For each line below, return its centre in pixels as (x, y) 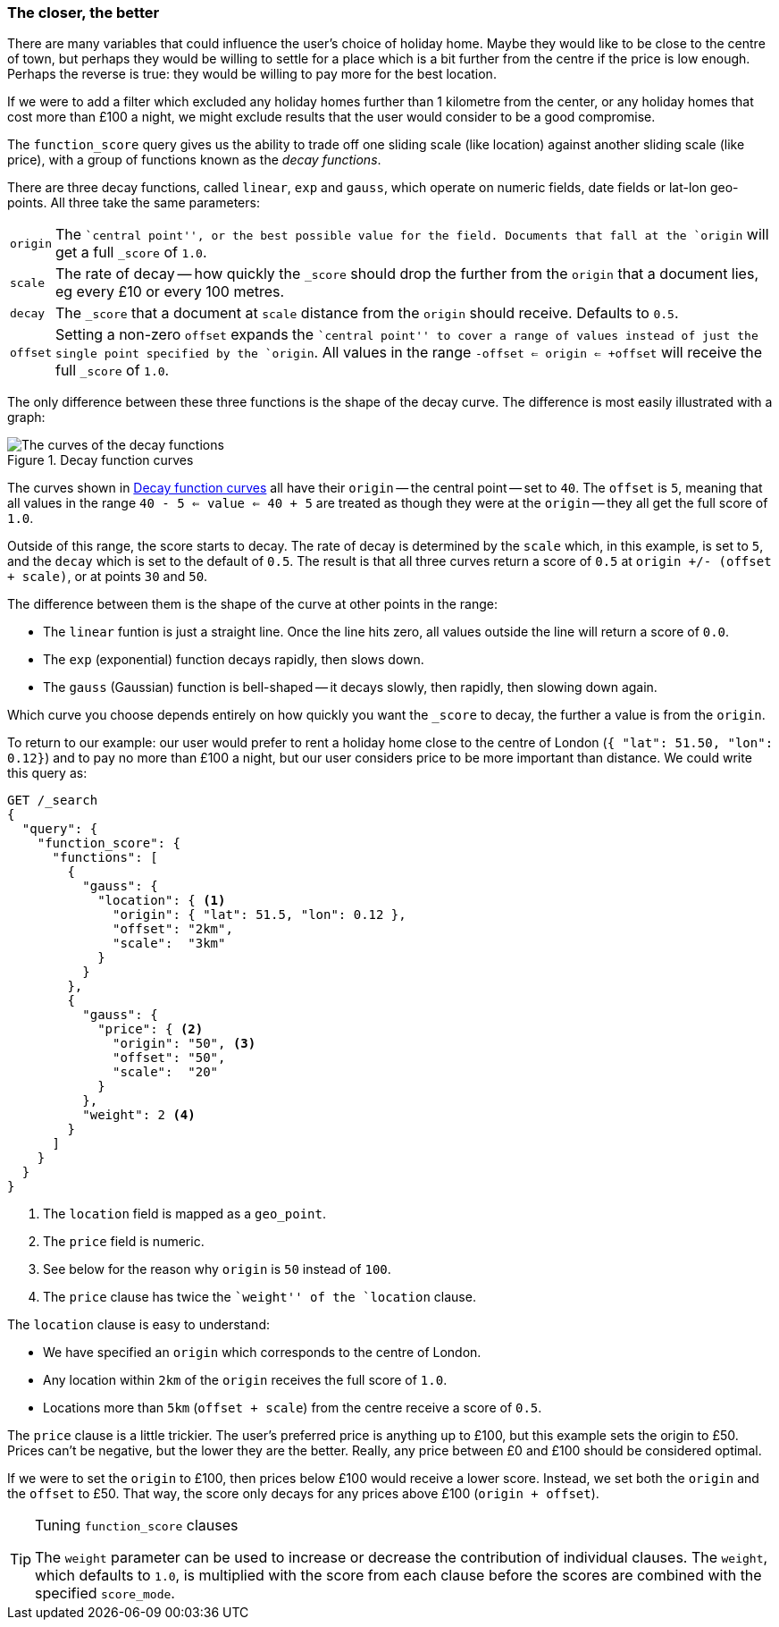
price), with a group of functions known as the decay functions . (194, 160)
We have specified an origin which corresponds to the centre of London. (262, 1353)
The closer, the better (84, 13)
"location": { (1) (162, 901)
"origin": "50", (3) (184, 1044)
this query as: (47, 773)
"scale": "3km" (169, 944)
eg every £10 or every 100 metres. (170, 292)
